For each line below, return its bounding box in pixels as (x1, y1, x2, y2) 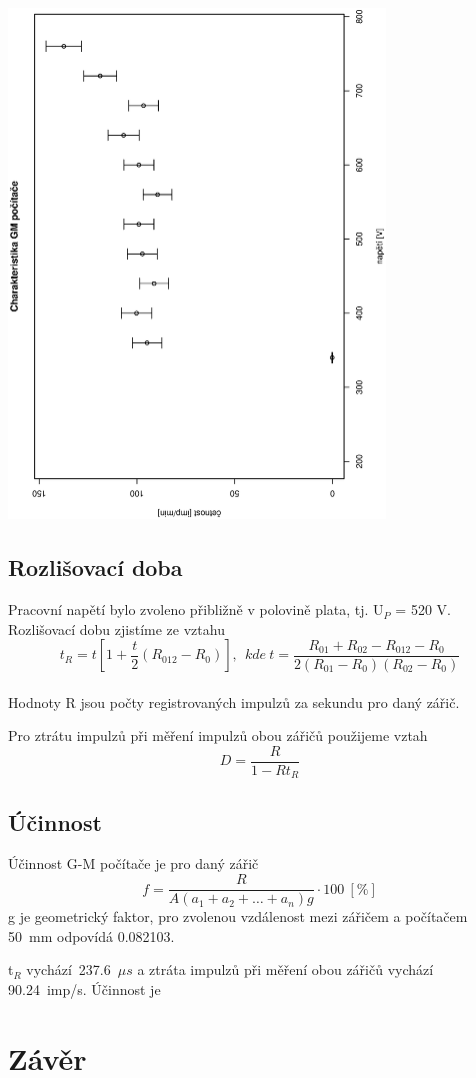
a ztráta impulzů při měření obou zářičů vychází (137, 959, 434, 980)
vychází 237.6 (26, 959, 111, 980)
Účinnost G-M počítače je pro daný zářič (8, 853, 259, 874)
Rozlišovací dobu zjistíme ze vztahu (8, 618, 225, 639)
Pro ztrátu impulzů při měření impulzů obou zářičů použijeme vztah (8, 725, 428, 746)
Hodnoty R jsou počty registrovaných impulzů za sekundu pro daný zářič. (8, 691, 460, 712)
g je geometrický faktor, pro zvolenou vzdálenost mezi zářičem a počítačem (8, 906, 468, 927)
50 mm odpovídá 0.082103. (8, 925, 175, 946)
